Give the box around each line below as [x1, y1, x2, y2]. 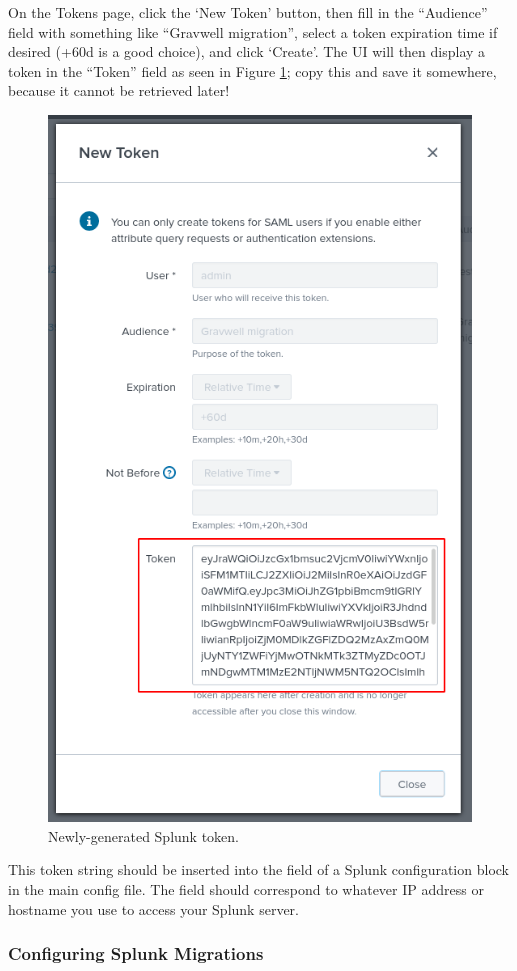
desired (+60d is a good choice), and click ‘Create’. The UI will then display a [8, 41, 486, 62]
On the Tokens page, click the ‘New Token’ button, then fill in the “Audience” [8, 2, 488, 22]
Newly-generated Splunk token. [48, 825, 240, 846]
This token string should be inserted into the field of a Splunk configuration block [8, 859, 509, 880]
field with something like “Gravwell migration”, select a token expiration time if [8, 21, 498, 42]
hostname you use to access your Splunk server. [8, 898, 299, 919]
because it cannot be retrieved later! [8, 80, 230, 101]
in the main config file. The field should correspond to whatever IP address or [8, 878, 484, 899]
